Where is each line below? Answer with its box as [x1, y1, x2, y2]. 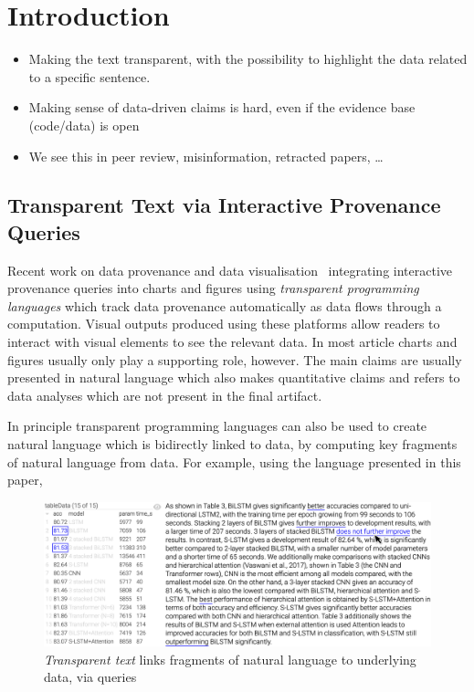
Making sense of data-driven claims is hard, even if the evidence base [28, 98, 416, 117]
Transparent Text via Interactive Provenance [7, 191, 441, 219]
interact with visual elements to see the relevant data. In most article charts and [7, 332, 458, 351]
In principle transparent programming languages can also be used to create [7, 416, 427, 435]
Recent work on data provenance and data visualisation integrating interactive [7, 260, 453, 279]
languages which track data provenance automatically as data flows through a [7, 296, 442, 315]
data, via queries [44, 667, 137, 687]
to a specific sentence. [28, 67, 151, 86]
